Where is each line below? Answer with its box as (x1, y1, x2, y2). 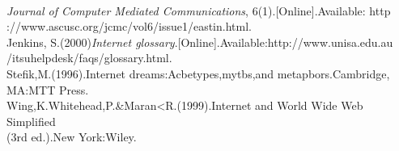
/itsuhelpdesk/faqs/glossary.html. (6, 49, 172, 66)
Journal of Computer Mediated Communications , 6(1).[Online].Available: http (6, 2, 391, 19)
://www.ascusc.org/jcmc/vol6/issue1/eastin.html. (6, 18, 252, 35)
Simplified (6, 112, 56, 129)
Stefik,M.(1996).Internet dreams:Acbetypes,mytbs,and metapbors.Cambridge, (6, 65, 390, 82)
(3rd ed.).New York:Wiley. (6, 128, 137, 145)
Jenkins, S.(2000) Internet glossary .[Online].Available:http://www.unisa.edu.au (6, 33, 393, 50)
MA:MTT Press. (6, 81, 89, 98)
